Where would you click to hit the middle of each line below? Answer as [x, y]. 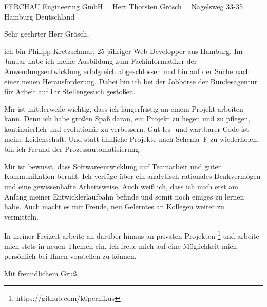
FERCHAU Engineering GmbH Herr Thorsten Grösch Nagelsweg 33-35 [123, 6]
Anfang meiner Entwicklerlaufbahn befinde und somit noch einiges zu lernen [124, 196]
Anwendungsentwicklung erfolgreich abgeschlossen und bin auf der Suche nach [127, 71]
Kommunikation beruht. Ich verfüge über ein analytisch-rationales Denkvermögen [132, 176]
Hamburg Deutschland [40, 16]
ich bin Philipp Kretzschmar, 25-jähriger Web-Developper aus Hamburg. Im [123, 51]
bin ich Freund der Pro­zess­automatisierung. [73, 149]
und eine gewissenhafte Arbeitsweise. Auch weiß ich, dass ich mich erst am [121, 186]
